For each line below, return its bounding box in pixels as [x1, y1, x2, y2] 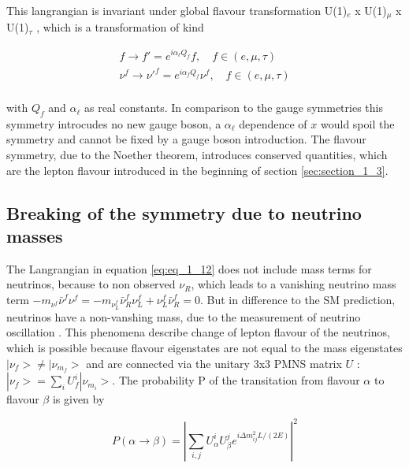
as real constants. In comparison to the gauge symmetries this [84, 99, 383, 116]
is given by [52, 391, 105, 407]
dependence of [239, 115, 307, 132]
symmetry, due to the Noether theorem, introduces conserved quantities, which [6, 147, 388, 163]
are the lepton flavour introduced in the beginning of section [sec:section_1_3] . [6, 162, 389, 178]
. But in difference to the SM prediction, [199, 292, 396, 308]
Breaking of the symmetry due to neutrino [6, 200, 362, 225]
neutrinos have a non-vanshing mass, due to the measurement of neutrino [6, 308, 361, 325]
